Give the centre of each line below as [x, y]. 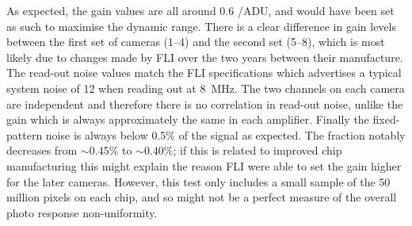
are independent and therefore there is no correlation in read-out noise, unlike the [205, 103]
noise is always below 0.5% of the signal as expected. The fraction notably [225, 134]
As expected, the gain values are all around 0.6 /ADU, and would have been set [200, 10]
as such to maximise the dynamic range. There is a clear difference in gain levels [202, 26]
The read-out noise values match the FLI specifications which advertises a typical [204, 73]
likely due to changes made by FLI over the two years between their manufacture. [205, 57]
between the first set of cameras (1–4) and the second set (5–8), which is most [196, 42]
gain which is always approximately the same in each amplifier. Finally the [188, 119]
